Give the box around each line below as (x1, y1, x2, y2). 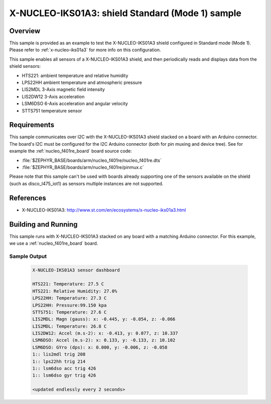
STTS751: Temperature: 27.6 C (32, 309, 107, 315)
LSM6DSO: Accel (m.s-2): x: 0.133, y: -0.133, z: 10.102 (32, 337, 176, 343)
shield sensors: (9, 63, 41, 69)
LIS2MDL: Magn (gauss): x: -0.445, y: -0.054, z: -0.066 (32, 317, 176, 322)
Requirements (9, 121, 55, 129)
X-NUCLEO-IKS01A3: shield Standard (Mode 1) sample (9, 8, 242, 19)
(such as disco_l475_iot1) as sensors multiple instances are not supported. (9, 180, 164, 186)
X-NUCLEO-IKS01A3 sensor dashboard (32, 267, 120, 273)
